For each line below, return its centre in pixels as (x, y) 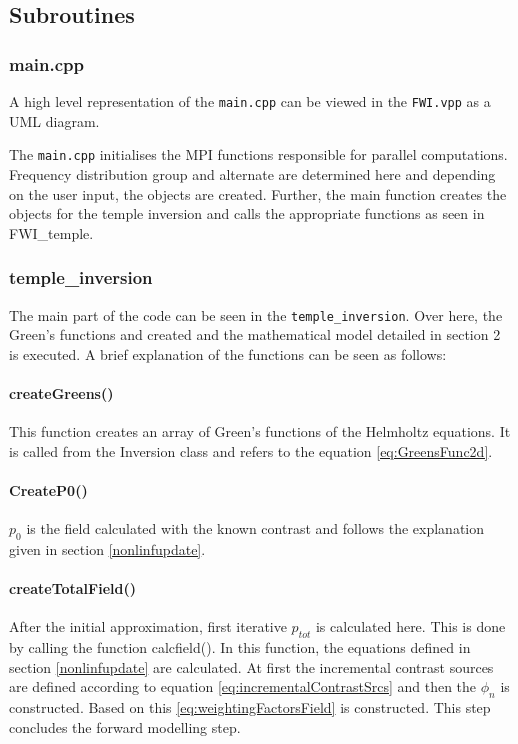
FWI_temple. (51, 232)
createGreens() (61, 392)
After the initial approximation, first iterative (148, 626)
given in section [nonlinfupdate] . (107, 548)
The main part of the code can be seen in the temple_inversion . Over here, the (256, 314)
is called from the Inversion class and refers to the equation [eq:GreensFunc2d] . (251, 450)
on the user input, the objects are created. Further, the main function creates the (258, 193)
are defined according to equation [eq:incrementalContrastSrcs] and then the (243, 686)
